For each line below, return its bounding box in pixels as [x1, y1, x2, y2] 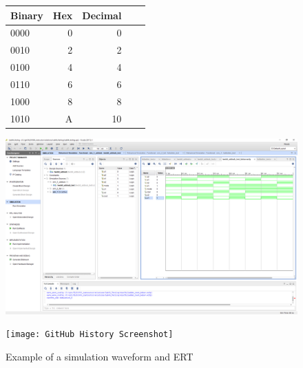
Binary [10, 8, 43, 22]
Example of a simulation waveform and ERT [6, 349, 194, 363]
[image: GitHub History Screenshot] [6, 329, 174, 340]
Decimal [82, 8, 122, 22]
